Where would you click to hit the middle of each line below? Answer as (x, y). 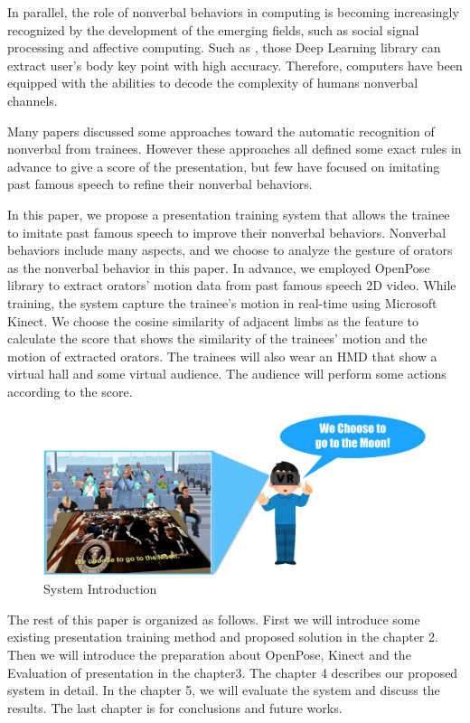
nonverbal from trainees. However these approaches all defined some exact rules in (235, 149)
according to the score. (70, 391)
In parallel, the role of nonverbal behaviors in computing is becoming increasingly (233, 12)
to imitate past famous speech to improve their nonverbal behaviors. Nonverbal (227, 232)
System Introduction (100, 589)
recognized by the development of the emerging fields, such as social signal (213, 29)
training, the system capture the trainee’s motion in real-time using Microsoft (222, 302)
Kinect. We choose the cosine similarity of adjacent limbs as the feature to (213, 320)
